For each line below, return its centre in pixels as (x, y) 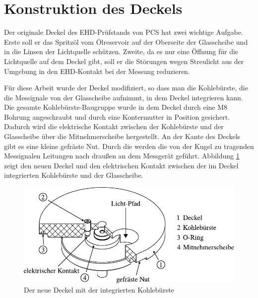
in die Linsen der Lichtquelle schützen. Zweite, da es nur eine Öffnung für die (121, 51)
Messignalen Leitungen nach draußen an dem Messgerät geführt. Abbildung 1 (122, 156)
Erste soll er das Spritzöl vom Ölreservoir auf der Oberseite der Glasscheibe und (126, 41)
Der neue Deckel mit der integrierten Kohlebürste (99, 290)
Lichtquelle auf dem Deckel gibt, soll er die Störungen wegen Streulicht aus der (124, 61)
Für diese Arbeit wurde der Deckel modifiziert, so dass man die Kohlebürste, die (126, 88)
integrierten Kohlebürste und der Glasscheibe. (74, 175)
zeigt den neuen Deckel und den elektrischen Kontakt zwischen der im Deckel (121, 165)
